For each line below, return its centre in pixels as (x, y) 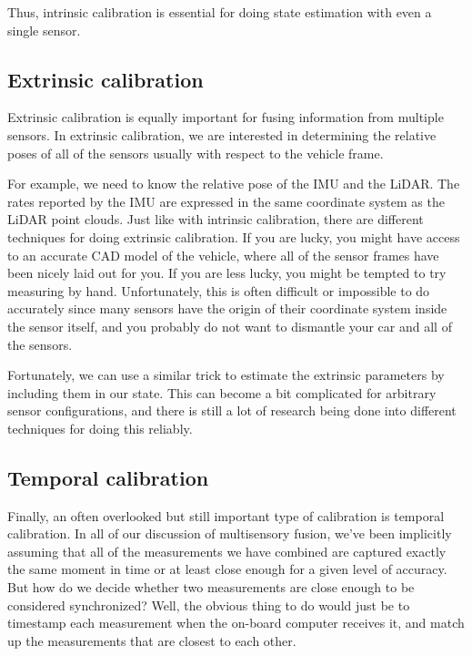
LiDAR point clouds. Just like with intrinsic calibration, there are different (216, 219)
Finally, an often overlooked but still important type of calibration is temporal (226, 515)
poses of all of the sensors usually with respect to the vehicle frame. (196, 153)
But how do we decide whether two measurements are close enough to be (211, 587)
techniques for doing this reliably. (100, 428)
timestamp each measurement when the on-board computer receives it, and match (236, 623)
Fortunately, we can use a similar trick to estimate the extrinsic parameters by (226, 375)
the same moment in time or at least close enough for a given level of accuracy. (227, 569)
